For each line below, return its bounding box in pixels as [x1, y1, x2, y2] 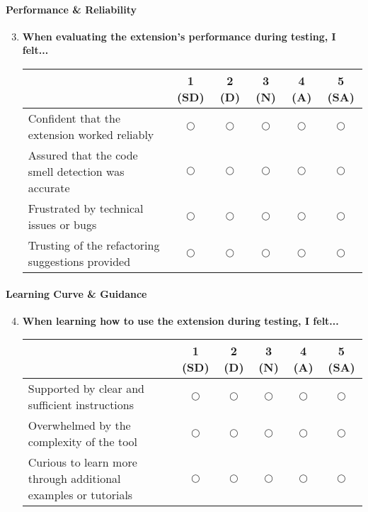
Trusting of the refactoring [28, 236, 160, 253]
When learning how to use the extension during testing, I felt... [22, 313, 339, 328]
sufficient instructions [28, 396, 134, 413]
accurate [28, 179, 70, 196]
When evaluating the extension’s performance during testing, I [22, 28, 336, 43]
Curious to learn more [28, 454, 137, 471]
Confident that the [28, 109, 121, 126]
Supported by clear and [28, 380, 144, 397]
